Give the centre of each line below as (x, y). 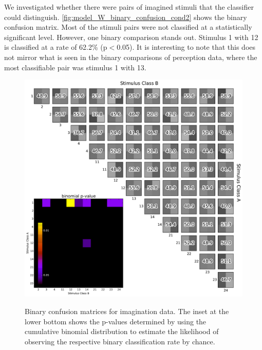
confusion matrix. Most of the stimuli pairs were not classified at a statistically (128, 27)
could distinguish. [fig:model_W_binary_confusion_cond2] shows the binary (126, 17)
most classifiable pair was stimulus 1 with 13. (75, 67)
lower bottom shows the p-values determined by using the (116, 321)
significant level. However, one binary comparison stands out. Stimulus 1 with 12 (131, 37)
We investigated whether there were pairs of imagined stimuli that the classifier (129, 7)
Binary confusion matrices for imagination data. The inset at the (127, 311)
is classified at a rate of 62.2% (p (56, 47)
